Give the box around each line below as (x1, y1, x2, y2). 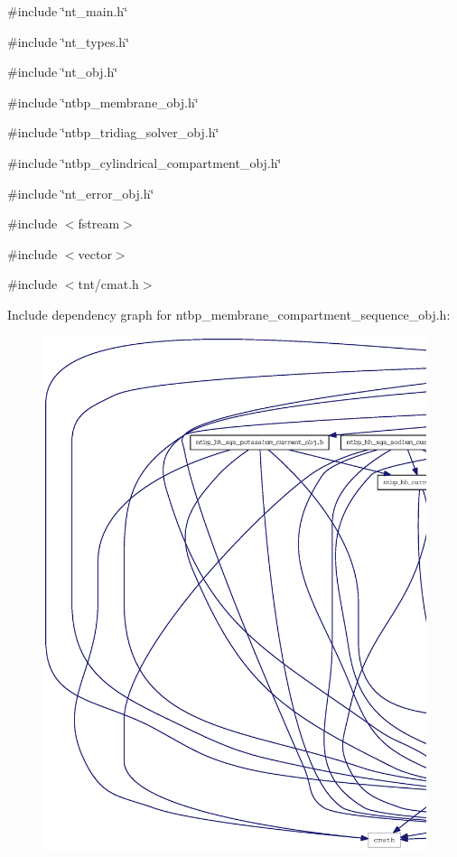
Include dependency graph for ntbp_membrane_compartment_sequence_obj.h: (7, 304, 451, 323)
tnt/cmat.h (78, 275, 139, 293)
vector (78, 244, 112, 263)
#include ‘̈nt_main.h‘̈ (7, 2, 128, 20)
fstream (78, 214, 120, 233)
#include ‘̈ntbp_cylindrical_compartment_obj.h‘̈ (7, 153, 282, 172)
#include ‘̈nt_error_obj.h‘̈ (7, 183, 154, 202)
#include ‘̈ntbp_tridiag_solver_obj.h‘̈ (7, 123, 219, 142)
